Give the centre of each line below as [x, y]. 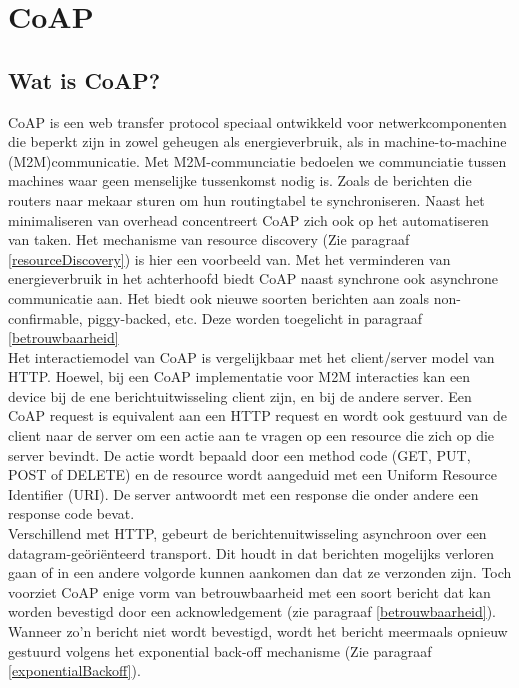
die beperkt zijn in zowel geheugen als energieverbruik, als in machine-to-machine [257, 141]
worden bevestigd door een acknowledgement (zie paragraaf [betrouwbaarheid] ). [252, 611]
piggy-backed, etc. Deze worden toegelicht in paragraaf [255, 317]
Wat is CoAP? [84, 79]
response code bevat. [71, 513]
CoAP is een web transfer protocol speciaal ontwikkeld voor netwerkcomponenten [257, 121]
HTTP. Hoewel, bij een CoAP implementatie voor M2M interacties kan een [239, 376]
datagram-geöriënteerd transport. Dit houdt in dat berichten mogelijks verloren [251, 552]
